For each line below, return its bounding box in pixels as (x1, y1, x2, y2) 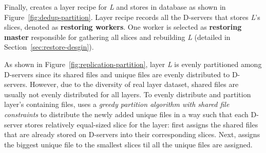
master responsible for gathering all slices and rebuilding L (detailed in (4, 31, 231, 42)
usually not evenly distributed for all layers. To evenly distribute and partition (4, 89, 251, 99)
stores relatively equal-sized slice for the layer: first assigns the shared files (25, 119, 258, 129)
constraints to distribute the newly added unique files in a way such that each (4, 108, 249, 119)
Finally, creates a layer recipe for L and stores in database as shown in (4, 2, 226, 12)
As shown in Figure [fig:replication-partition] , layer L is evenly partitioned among (4, 58, 262, 69)
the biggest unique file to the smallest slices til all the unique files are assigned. (4, 139, 253, 149)
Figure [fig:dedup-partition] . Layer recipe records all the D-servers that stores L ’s (4, 11, 260, 22)
